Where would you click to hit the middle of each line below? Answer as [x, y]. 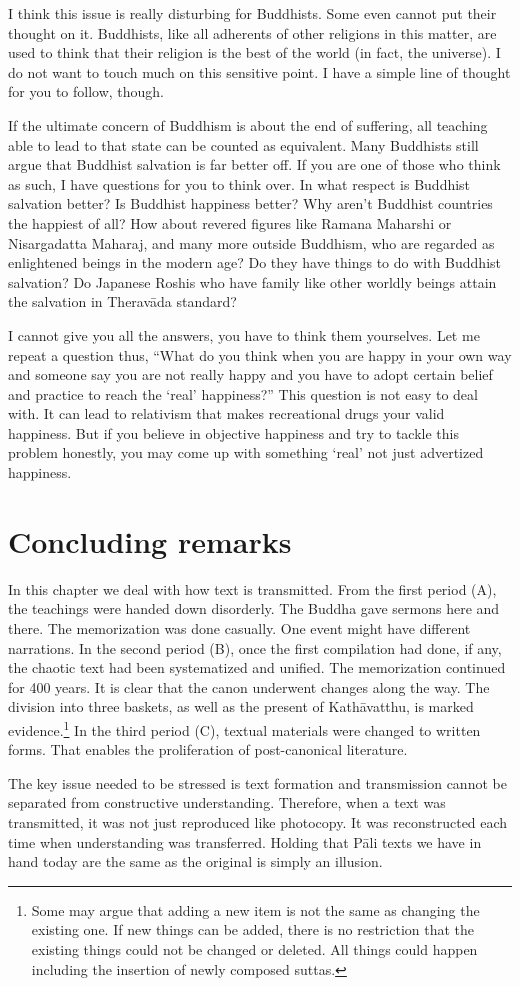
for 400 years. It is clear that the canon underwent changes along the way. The [249, 686]
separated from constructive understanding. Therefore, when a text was [227, 802]
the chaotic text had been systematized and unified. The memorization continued [257, 667]
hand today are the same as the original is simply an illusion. [195, 861]
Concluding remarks [150, 540]
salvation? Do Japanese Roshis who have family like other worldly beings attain [252, 281]
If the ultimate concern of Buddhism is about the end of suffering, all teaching [248, 124]
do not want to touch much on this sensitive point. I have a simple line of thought [259, 71]
